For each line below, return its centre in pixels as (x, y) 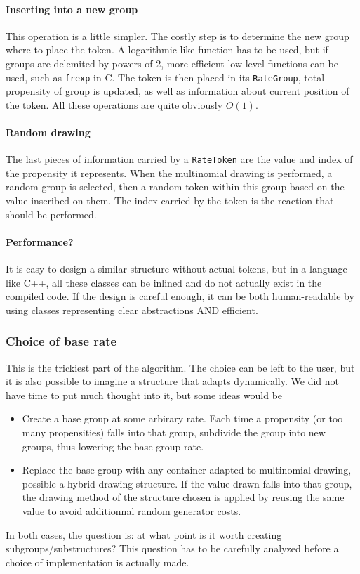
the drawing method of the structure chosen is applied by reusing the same (183, 497)
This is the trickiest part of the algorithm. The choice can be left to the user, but (180, 367)
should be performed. (51, 214)
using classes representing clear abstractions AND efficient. (132, 309)
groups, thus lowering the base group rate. (113, 446)
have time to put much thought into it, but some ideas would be (144, 394)
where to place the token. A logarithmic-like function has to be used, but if (167, 50)
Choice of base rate (61, 341)
